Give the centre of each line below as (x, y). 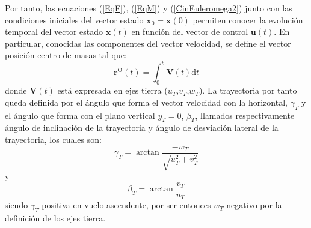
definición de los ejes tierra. (55, 218)
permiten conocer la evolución (248, 19)
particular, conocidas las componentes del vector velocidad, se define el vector (148, 43)
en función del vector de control (190, 31)
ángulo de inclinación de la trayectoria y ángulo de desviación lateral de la (142, 127)
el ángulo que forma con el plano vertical (80, 115)
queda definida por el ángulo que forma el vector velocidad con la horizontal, (146, 102)
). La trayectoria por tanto (248, 90)
